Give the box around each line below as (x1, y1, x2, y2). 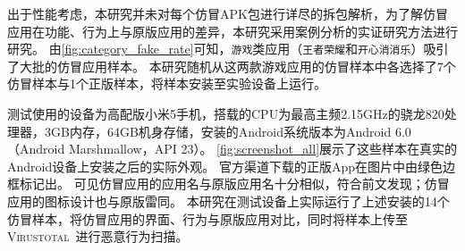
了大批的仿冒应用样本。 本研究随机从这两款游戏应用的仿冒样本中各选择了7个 (7, 56, 456, 75)
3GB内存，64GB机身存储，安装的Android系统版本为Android (44, 121, 392, 140)
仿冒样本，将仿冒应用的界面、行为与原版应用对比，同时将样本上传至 (7, 209, 408, 228)
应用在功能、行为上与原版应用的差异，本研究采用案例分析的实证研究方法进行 (7, 21, 458, 40)
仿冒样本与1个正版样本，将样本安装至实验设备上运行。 (7, 74, 326, 93)
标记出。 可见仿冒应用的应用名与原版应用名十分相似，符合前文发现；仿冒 (19, 174, 450, 193)
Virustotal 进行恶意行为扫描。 (7, 227, 189, 246)
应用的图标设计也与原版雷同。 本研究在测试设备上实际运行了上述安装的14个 (7, 192, 450, 210)
